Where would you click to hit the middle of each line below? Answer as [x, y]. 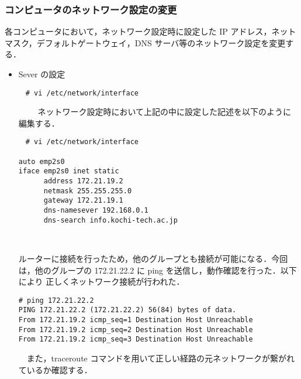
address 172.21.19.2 [83, 181]
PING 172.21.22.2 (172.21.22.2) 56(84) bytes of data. [127, 310]
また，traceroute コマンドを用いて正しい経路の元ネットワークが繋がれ [161, 358]
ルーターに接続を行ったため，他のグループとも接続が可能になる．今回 [153, 258]
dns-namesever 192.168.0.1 [96, 211]
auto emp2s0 [41, 161]
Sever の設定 [42, 74]
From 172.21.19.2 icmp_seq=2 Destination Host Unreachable [136, 330]
